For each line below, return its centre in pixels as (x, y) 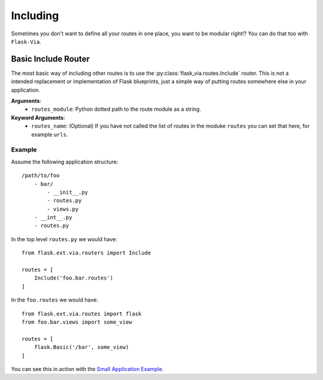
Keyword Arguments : (38, 117)
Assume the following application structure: (65, 162)
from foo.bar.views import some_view (77, 322)
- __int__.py (53, 218)
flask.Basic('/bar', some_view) (81, 347)
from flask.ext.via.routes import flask (82, 314)
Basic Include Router (50, 59)
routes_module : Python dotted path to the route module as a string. (116, 109)
